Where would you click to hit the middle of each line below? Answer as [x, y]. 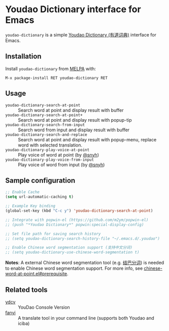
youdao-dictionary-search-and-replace [46, 135]
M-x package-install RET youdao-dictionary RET [57, 78]
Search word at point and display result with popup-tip [75, 120]
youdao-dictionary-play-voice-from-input [50, 160]
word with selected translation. [50, 145]
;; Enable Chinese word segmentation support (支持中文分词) [69, 248]
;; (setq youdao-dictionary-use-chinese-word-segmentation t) [72, 252]
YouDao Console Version [44, 307]
